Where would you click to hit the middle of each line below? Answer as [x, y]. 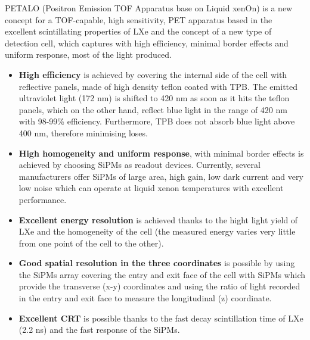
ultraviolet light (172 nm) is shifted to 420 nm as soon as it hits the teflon [154, 98]
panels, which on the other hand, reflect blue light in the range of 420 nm [153, 109]
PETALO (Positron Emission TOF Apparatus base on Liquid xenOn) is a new [149, 8]
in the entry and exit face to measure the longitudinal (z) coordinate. [145, 298]
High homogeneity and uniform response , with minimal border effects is [161, 153]
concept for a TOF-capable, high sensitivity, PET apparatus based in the [139, 19]
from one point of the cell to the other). [91, 243]
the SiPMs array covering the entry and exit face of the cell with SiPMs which [162, 274]
